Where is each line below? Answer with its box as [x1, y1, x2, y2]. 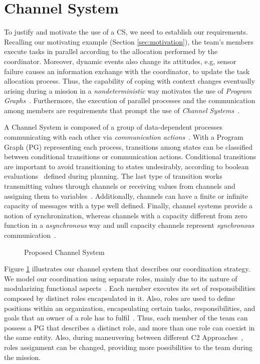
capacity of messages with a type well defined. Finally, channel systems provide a [4, 200, 253, 211]
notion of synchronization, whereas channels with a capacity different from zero [4, 210, 247, 220]
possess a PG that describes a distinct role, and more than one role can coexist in [4, 322, 255, 332]
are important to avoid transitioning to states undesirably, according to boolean [4, 161, 249, 171]
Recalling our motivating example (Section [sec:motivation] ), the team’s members [4, 36, 253, 47]
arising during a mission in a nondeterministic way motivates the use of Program [4, 85, 251, 96]
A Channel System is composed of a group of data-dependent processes [4, 122, 223, 132]
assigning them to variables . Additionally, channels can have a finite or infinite [4, 190, 248, 201]
